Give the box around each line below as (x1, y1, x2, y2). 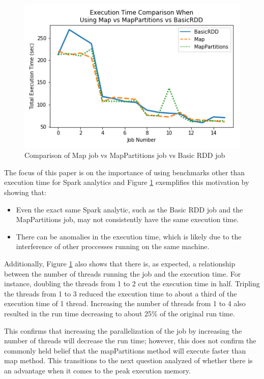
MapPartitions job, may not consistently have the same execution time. (16, 214, 239, 225)
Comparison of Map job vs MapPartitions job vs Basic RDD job (24, 150, 225, 160)
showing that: (4, 187, 46, 198)
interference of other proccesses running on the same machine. (16, 241, 210, 252)
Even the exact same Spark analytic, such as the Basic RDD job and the (16, 204, 243, 214)
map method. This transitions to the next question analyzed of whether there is (4, 355, 253, 366)
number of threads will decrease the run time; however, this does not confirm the (4, 335, 256, 346)
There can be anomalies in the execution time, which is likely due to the (16, 231, 242, 241)
